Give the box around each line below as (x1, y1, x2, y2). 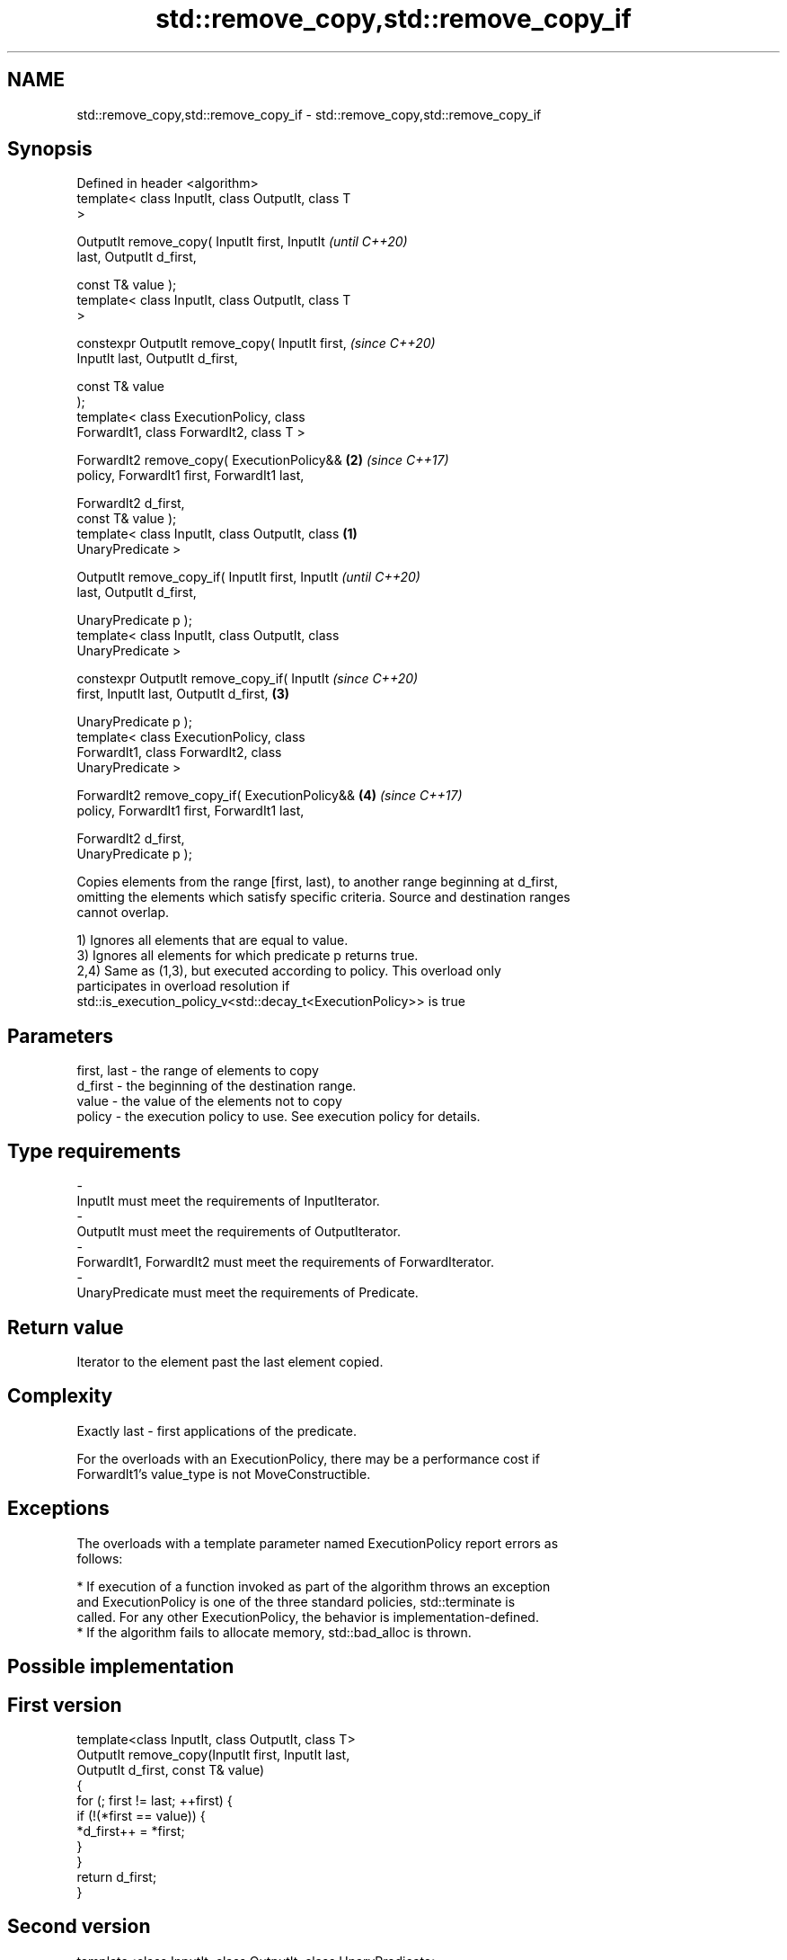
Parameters (7, 1024, 113, 1047)
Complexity (7, 1385, 113, 1408)
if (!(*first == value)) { (76, 1807, 206, 1823)
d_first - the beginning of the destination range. (76, 1078, 357, 1094)
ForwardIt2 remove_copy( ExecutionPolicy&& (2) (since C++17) (76, 452, 449, 468)
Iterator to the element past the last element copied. (76, 1353, 384, 1369)
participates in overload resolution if (76, 978, 290, 994)
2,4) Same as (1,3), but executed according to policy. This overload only (76, 963, 501, 979)
